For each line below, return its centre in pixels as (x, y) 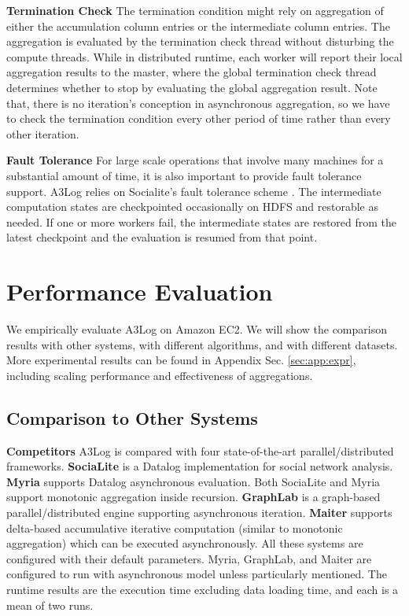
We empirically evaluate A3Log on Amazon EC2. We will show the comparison (197, 329)
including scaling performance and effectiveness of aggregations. (160, 375)
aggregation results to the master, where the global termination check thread (192, 72)
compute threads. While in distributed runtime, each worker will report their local (204, 56)
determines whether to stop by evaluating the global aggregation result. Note (192, 87)
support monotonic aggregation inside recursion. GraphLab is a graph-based (193, 497)
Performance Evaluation (140, 291)
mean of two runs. (50, 605)
